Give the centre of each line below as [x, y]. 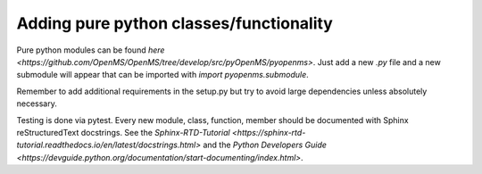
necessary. [37, 104]
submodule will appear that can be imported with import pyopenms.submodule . [163, 75]
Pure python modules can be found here [91, 50]
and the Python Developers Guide [265, 145]
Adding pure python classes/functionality [175, 23]
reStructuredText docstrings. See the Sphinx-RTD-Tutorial [124, 132]
